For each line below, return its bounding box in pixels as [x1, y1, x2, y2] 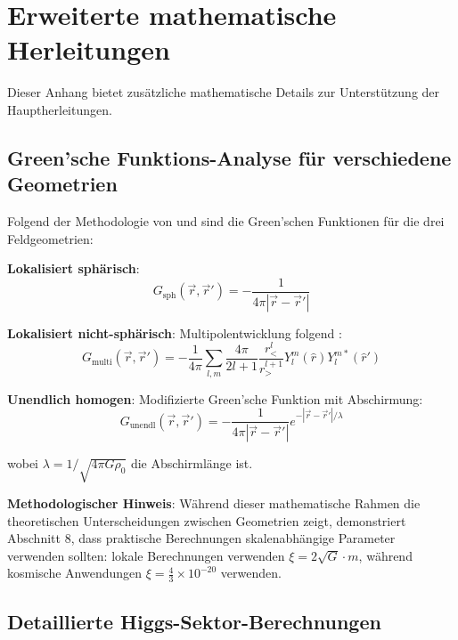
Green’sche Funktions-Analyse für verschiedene [7, 143, 452, 171]
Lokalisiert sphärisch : [7, 259, 140, 278]
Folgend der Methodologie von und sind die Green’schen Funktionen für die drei [7, 212, 445, 231]
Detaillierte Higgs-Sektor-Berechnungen [7, 607, 381, 635]
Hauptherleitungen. [7, 100, 112, 118]
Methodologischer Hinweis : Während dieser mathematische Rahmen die [7, 493, 421, 512]
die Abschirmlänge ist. [130, 454, 253, 473]
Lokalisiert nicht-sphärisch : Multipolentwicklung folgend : [7, 323, 342, 342]
